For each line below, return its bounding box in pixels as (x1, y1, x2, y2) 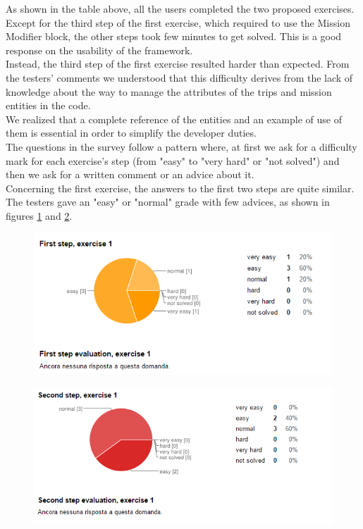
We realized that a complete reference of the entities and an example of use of (6, 111, 342, 126)
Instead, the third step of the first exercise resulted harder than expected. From (6, 56, 350, 71)
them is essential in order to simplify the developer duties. (6, 125, 257, 140)
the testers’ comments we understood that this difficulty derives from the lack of (6, 70, 353, 85)
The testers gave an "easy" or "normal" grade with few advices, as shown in (6, 194, 330, 209)
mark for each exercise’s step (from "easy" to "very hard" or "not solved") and (6, 153, 340, 168)
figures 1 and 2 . (6, 208, 73, 223)
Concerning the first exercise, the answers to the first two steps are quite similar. (6, 180, 355, 195)
